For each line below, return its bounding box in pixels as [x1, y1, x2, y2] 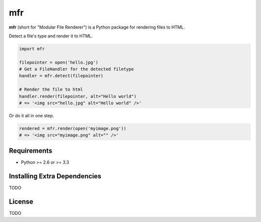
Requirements [9, 146, 53, 155]
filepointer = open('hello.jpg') [19, 60, 99, 65]
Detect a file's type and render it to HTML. [9, 33, 93, 39]
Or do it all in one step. [9, 113, 54, 119]
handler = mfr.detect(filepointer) [19, 73, 103, 79]
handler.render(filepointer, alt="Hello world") [19, 94, 137, 99]
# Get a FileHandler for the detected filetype [19, 66, 134, 72]
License [9, 197, 33, 206]
